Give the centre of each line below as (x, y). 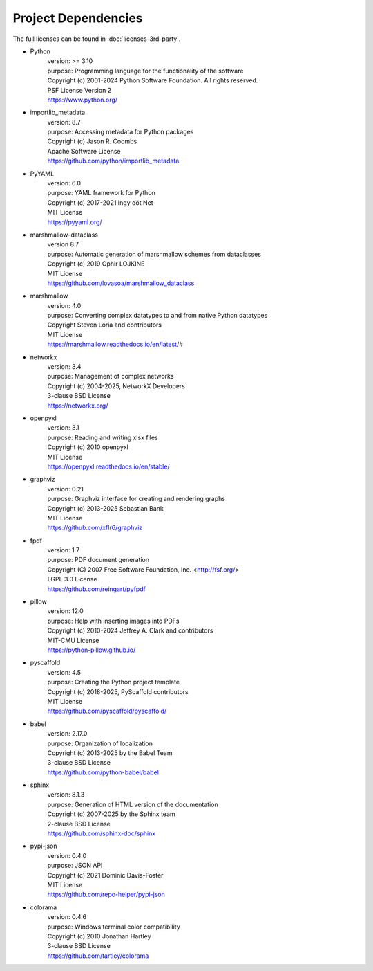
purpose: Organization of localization (100, 743)
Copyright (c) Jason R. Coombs (92, 141)
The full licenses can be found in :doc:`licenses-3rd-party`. (97, 39)
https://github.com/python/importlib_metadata (113, 161)
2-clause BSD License (79, 824)
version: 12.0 (66, 611)
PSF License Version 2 (79, 90)
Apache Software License (84, 151)
